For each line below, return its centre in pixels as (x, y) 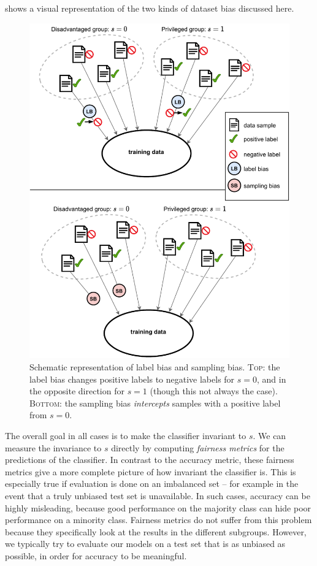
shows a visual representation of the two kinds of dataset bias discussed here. (150, 8)
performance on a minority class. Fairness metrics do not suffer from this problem (158, 520)
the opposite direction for (77, 391)
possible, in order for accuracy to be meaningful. (96, 555)
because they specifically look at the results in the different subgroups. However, (156, 531)
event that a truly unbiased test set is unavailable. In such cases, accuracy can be (158, 495)
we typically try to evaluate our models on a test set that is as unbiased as (145, 544)
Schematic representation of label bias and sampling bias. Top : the (155, 367)
